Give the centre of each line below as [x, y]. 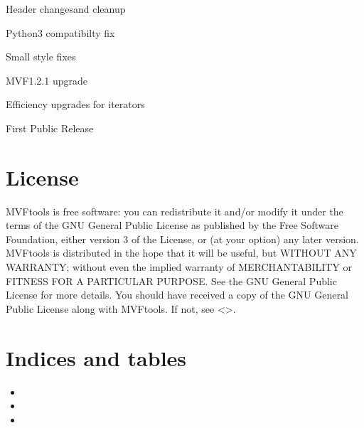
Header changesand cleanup [66, 9]
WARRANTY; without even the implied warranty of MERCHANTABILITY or [179, 267]
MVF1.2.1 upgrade [47, 80]
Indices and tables [96, 357]
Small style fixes [41, 57]
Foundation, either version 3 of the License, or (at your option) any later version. [182, 239]
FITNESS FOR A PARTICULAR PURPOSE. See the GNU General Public [171, 280]
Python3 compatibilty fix [60, 32]
